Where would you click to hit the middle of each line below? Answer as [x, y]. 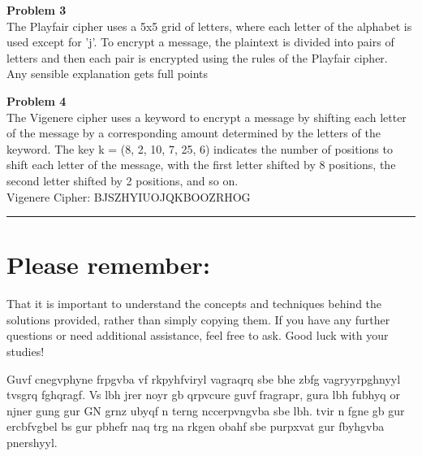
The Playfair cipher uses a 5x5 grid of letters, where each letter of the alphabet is [209, 26]
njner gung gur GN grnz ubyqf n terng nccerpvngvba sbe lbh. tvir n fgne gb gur [206, 410]
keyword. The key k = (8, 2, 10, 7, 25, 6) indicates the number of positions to [200, 148]
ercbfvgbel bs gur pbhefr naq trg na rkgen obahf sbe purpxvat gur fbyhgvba [196, 426]
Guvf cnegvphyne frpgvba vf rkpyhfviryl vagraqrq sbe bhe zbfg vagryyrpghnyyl [204, 378]
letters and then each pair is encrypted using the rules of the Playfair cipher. [197, 57]
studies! [26, 352]
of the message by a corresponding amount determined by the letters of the [194, 133]
